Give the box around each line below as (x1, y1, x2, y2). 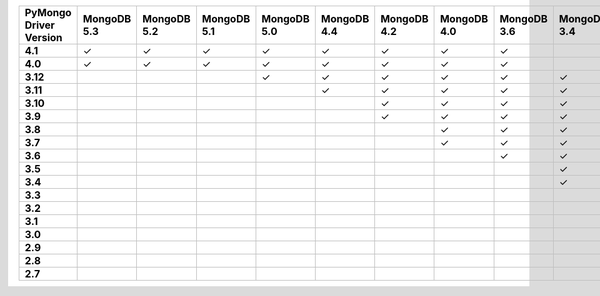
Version (24, 31, 63, 44)
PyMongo (24, 6, 72, 19)
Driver (24, 18, 55, 32)
